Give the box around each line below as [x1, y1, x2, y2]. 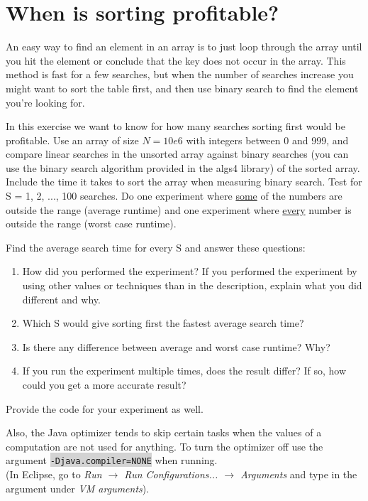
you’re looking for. [6, 95, 85, 109]
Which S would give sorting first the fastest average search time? [22, 316, 304, 330]
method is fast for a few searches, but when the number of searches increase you [6, 67, 354, 82]
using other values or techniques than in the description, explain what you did [22, 278, 362, 293]
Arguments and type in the [240, 467, 357, 482]
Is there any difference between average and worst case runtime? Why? [22, 339, 330, 354]
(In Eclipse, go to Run [6, 467, 102, 482]
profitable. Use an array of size [6, 132, 139, 147]
